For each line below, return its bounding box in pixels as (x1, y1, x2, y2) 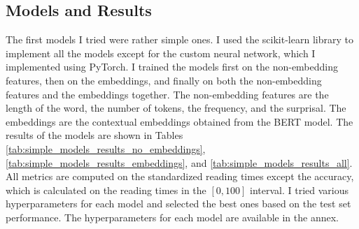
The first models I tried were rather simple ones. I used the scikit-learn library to (6, 32, 353, 47)
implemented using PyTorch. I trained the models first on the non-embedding (6, 59, 339, 74)
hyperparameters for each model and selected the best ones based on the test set (6, 196, 351, 211)
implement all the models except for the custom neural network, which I (6, 45, 316, 60)
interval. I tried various (250, 182, 349, 197)
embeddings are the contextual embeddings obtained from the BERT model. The (6, 114, 353, 128)
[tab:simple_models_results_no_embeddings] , (6, 141, 206, 156)
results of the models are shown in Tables (6, 128, 183, 142)
